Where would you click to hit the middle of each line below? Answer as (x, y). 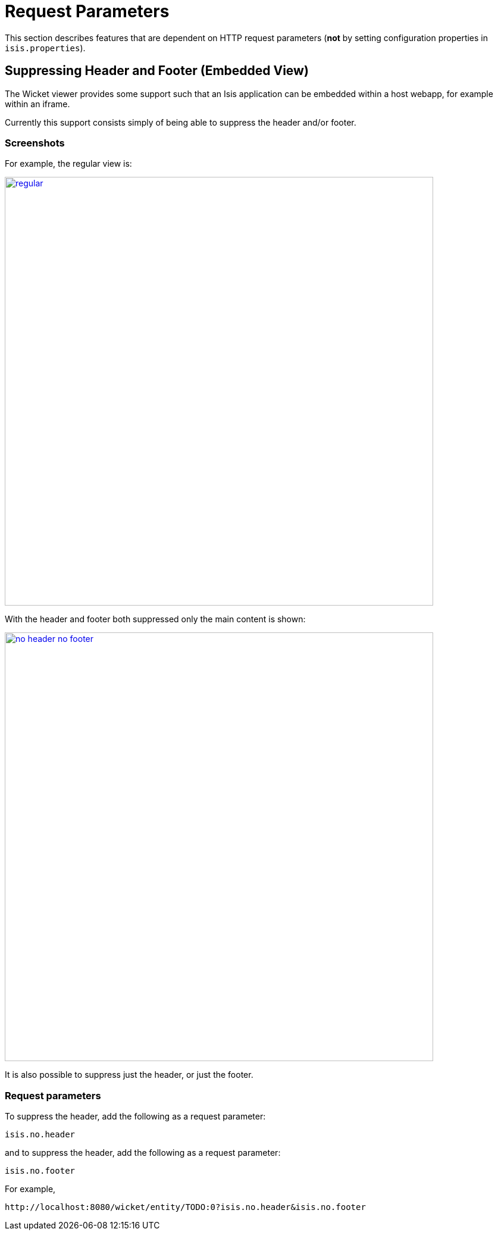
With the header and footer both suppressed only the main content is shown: (155, 619)
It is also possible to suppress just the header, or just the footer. (129, 1075)
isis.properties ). (45, 48)
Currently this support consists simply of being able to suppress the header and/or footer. (181, 122)
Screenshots (35, 143)
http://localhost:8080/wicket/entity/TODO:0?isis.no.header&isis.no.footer (185, 1207)
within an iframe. (37, 104)
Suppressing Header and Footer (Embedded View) (157, 71)
